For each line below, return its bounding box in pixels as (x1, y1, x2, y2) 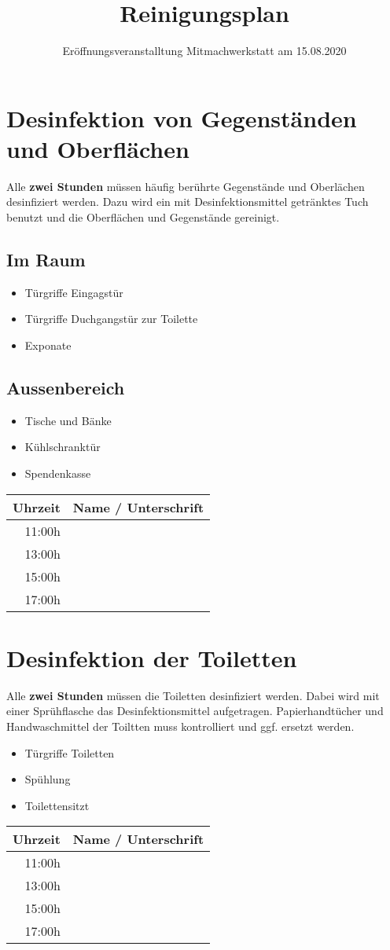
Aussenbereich (6, 376, 125, 399)
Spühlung (24, 771, 71, 787)
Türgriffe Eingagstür (24, 284, 123, 300)
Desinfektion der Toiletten (6, 641, 297, 673)
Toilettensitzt (24, 797, 90, 813)
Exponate (24, 337, 72, 354)
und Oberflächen (6, 132, 189, 164)
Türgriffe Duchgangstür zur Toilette (24, 310, 198, 327)
